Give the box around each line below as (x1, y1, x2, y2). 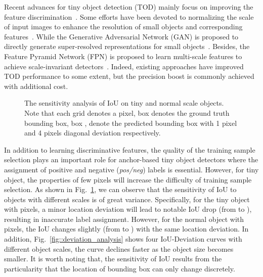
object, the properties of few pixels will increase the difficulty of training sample (4, 174, 252, 184)
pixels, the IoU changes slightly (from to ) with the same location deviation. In (4, 223, 249, 234)
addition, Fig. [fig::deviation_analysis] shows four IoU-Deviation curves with (4, 234, 242, 244)
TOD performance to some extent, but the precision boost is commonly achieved (4, 71, 254, 81)
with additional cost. (4, 80, 68, 91)
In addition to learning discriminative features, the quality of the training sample (4, 144, 255, 155)
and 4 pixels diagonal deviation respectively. (24, 127, 161, 138)
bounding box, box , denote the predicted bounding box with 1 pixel (24, 117, 237, 128)
